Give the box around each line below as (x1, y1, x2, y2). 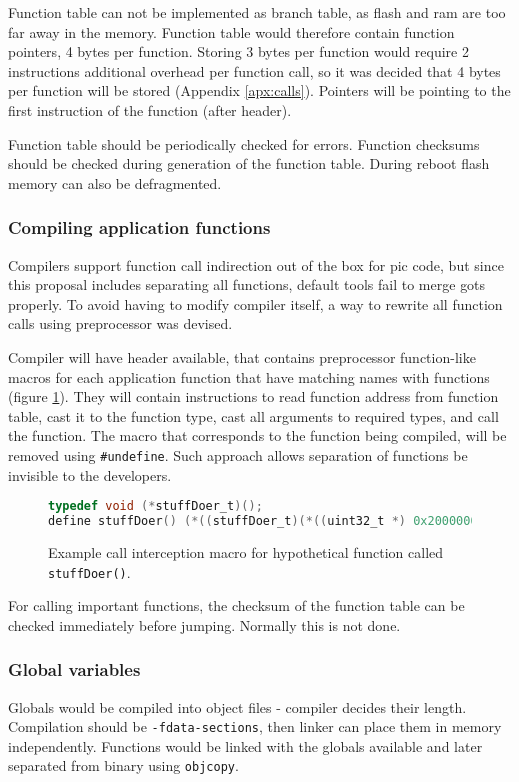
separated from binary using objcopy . (8, 755, 239, 776)
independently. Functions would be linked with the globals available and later (8, 735, 483, 756)
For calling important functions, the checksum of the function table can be (8, 595, 465, 616)
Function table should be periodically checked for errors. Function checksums (8, 133, 480, 154)
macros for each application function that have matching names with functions (8, 366, 490, 387)
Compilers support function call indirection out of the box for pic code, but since (8, 254, 504, 275)
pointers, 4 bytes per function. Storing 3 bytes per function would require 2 (8, 41, 469, 62)
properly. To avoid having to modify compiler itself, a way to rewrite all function (8, 293, 503, 314)
